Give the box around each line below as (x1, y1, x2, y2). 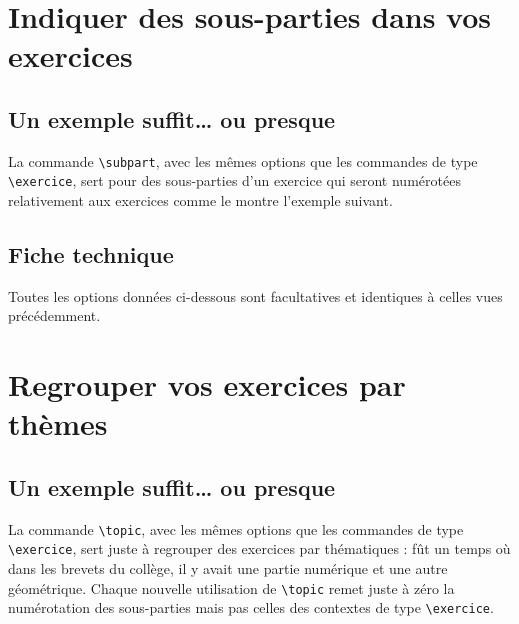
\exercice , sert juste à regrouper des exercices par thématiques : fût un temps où (8, 538, 511, 559)
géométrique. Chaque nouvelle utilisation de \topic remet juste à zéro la (8, 577, 455, 598)
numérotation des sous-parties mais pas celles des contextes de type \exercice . (8, 597, 494, 618)
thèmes (8, 403, 108, 444)
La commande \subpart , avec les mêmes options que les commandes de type (8, 150, 478, 171)
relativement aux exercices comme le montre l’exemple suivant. (8, 190, 393, 211)
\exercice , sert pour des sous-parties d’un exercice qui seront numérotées (8, 170, 461, 191)
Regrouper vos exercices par (8, 364, 406, 405)
